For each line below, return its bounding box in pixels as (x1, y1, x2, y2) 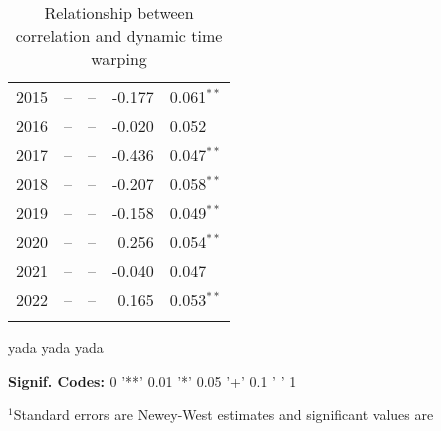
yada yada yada (8, 337, 104, 357)
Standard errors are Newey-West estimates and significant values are (13, 404, 434, 425)
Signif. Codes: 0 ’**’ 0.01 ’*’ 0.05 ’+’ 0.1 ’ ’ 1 (8, 370, 297, 391)
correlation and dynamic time (15, 24, 223, 47)
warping (91, 47, 147, 70)
